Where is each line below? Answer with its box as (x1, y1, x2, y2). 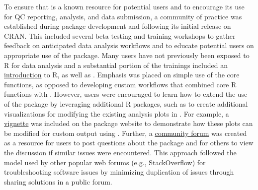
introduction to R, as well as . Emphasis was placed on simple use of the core (4, 69, 240, 80)
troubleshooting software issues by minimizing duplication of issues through (4, 167, 234, 177)
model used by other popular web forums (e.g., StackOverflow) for (4, 157, 206, 167)
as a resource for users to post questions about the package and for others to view (4, 137, 254, 148)
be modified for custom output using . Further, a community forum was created (4, 127, 247, 138)
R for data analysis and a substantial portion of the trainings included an (4, 60, 228, 70)
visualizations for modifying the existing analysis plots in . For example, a (4, 108, 229, 119)
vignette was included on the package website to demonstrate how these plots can (4, 118, 253, 128)
